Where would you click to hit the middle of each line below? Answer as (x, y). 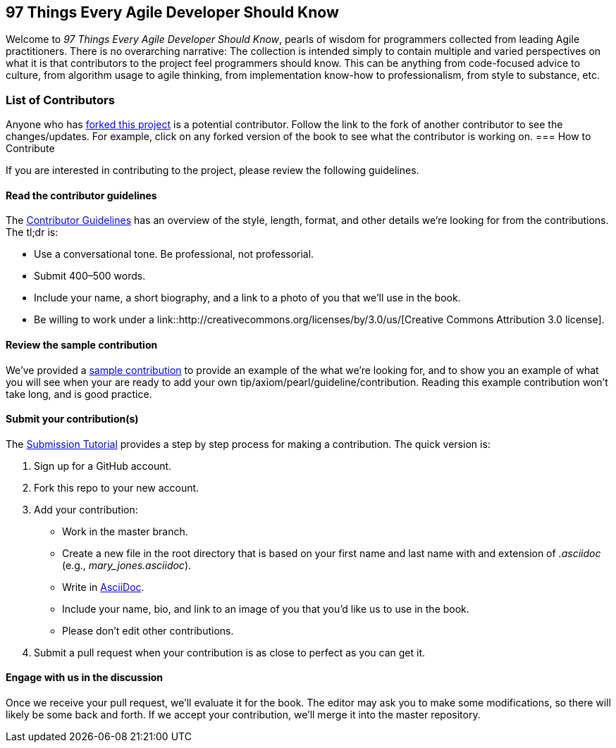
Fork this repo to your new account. (117, 487)
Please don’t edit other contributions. (148, 630)
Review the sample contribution (82, 345)
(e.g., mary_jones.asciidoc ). (127, 565)
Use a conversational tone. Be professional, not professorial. (174, 254)
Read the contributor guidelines (81, 195)
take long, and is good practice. (79, 394)
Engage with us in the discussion (85, 678)
